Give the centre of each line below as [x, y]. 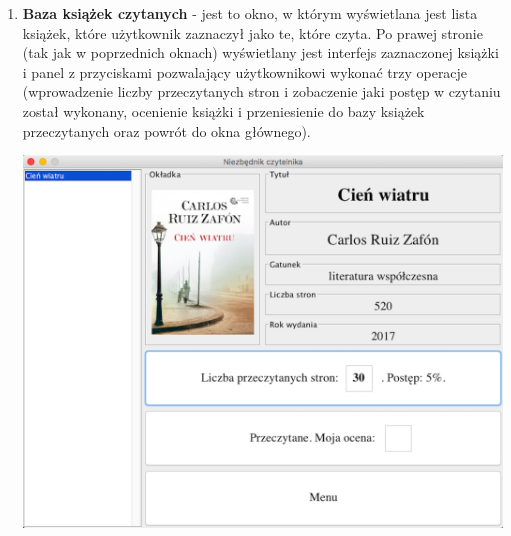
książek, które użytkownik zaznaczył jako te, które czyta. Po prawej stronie [252, 32]
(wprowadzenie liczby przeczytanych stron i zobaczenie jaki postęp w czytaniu [261, 91]
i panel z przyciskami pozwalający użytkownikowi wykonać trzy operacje [245, 71]
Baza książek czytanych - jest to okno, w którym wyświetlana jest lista [250, 13]
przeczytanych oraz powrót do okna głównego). [166, 130]
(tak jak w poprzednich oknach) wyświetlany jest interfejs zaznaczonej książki [260, 52]
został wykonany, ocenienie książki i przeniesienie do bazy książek [223, 110]
